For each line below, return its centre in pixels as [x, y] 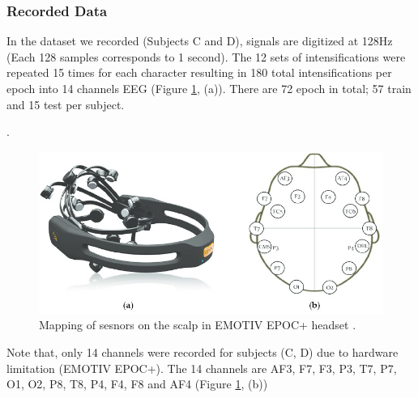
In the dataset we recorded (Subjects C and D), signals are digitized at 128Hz [200, 41]
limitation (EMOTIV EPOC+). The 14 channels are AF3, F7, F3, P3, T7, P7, [202, 368]
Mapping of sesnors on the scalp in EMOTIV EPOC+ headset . [198, 325]
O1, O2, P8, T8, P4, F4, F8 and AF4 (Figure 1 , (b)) [137, 384]
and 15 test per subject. [66, 104]
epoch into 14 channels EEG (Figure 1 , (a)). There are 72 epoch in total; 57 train [209, 88]
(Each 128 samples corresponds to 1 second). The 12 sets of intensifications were [206, 56]
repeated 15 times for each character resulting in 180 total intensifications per [199, 72]
